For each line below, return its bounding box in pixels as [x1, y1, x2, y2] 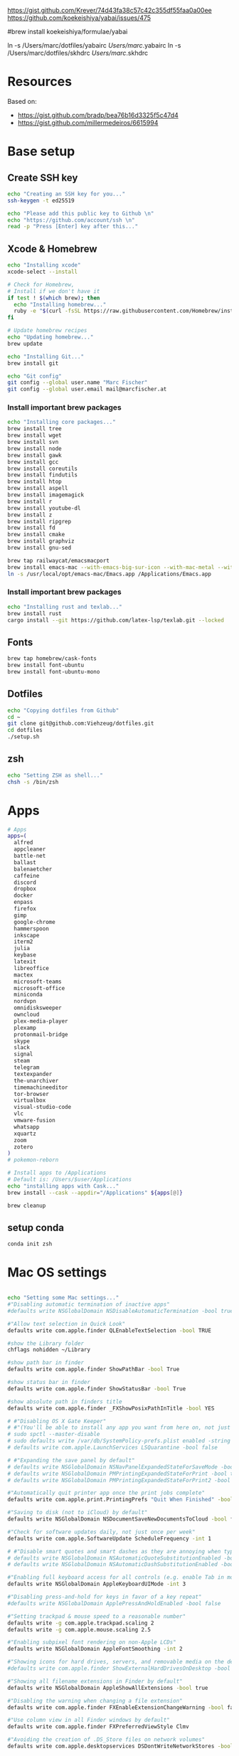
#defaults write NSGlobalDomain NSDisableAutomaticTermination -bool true [7, 1307, 234, 1314]
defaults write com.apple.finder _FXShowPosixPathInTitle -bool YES [7, 1405, 215, 1412]
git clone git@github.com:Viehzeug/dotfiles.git [7, 720, 154, 728]
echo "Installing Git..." [7, 353, 84, 360]
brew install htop [7, 478, 62, 486]
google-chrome [14, 918, 55, 925]
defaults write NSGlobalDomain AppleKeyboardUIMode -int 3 [7, 1580, 186, 1588]
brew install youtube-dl [7, 504, 81, 511]
